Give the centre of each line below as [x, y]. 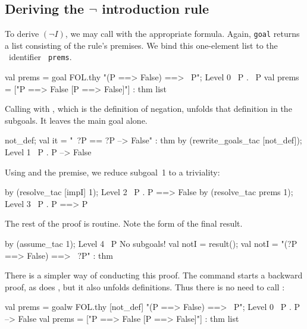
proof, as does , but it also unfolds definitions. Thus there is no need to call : [145, 286]
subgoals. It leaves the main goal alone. [76, 120]
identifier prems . [40, 57]
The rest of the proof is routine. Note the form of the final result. [124, 223]
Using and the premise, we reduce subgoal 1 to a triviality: [112, 172]
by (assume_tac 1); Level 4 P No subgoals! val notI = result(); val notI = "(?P [151, 244]
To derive [22, 34]
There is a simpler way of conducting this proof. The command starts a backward [154, 275]
